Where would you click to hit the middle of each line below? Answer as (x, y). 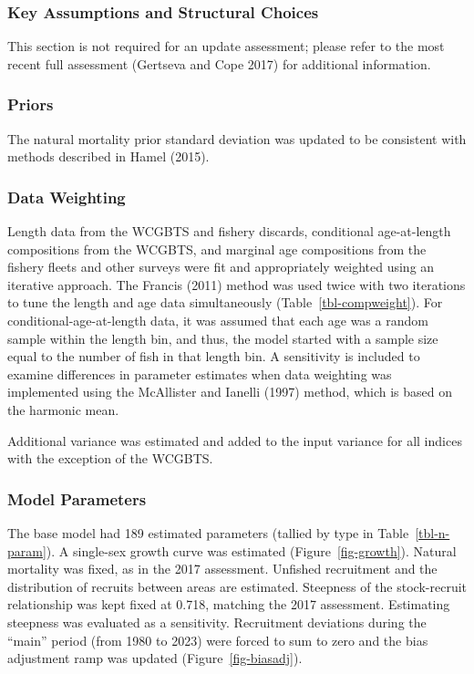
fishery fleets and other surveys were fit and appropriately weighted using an (221, 267)
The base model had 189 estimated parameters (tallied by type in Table (208, 532)
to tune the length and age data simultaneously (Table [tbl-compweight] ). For (225, 302)
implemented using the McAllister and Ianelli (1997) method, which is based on (230, 392)
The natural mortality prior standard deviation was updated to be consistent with (237, 138)
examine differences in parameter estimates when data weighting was (200, 373)
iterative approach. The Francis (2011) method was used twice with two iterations (237, 284)
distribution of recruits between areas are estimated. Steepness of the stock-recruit (237, 586)
